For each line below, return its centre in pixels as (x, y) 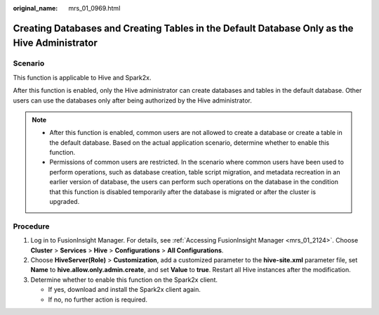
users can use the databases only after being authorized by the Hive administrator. (133, 100)
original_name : (35, 8)
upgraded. (65, 202)
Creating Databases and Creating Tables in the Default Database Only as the (183, 28)
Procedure (31, 226)
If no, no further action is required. (98, 300)
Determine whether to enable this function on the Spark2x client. (124, 279)
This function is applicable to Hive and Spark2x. (82, 77)
